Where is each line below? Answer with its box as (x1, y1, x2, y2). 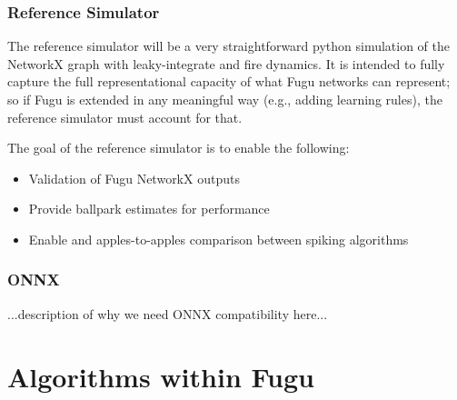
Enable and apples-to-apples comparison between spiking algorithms (28, 229, 409, 248)
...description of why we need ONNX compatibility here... (7, 304, 328, 323)
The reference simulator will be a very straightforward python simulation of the (7, 36, 451, 55)
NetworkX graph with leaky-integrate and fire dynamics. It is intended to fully (7, 54, 445, 73)
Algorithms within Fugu (7, 357, 314, 395)
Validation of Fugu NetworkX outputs (28, 168, 240, 187)
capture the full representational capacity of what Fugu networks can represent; (7, 72, 451, 91)
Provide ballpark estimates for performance (28, 199, 270, 218)
